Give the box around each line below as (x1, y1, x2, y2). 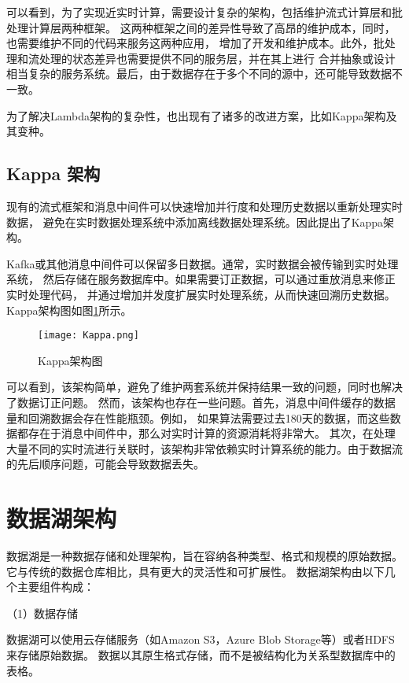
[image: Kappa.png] (38, 330, 139, 341)
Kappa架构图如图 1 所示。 (6, 301, 132, 318)
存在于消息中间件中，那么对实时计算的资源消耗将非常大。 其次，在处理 (28, 425, 396, 441)
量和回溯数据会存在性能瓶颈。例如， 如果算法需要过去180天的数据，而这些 (6, 409, 390, 426)
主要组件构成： (17, 578, 94, 595)
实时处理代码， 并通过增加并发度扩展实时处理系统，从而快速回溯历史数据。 (6, 286, 396, 302)
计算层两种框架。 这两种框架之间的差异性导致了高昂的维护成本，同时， (28, 19, 396, 35)
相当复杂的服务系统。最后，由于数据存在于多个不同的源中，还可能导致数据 (6, 65, 392, 82)
